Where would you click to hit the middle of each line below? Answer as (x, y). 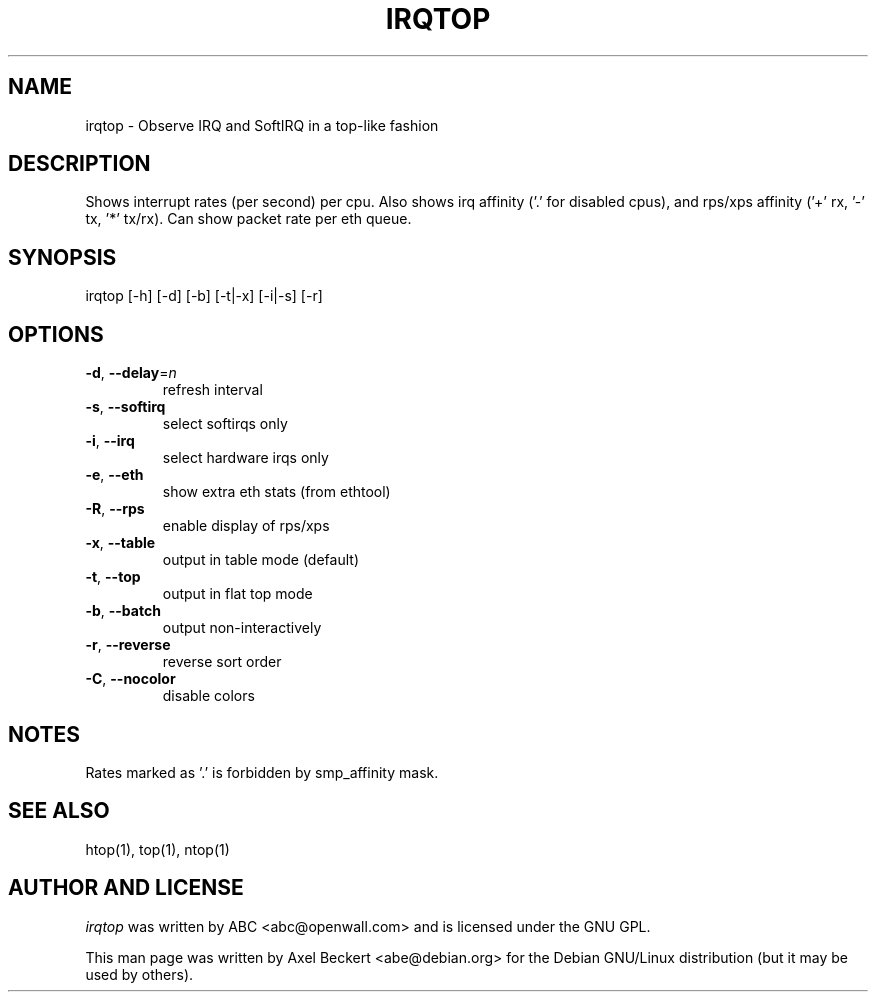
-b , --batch (123, 611)
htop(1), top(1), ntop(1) (157, 849)
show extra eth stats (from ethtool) (276, 492)
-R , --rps (115, 509)
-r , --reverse (128, 645)
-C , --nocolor (130, 679)
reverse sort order (222, 662)
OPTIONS (56, 334)
